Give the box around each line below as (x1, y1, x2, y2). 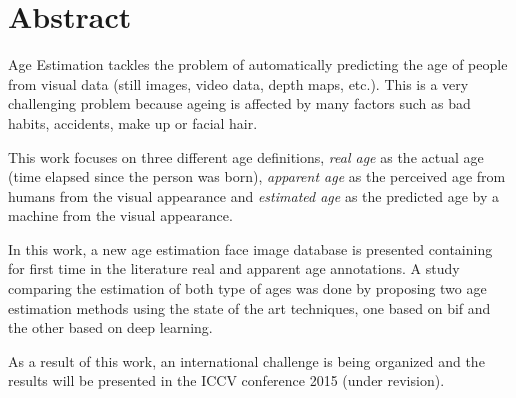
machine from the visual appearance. (8, 205, 233, 226)
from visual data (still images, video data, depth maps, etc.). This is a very (8, 73, 469, 94)
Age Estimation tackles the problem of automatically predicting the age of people (8, 54, 508, 75)
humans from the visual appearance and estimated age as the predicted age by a (8, 185, 499, 206)
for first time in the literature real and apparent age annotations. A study (8, 258, 460, 279)
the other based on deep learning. (8, 317, 213, 338)
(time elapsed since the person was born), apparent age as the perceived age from (8, 166, 506, 187)
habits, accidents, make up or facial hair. (8, 112, 258, 133)
